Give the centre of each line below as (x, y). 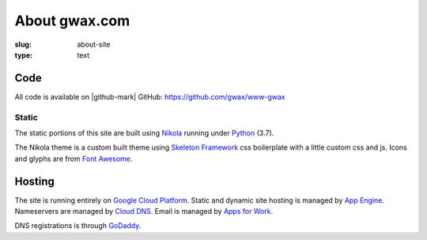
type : (24, 55)
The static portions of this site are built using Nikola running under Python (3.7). (144, 133)
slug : (23, 44)
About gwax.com (72, 21)
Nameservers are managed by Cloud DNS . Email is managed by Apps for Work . (144, 211)
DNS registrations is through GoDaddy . (78, 226)
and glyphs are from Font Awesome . (74, 158)
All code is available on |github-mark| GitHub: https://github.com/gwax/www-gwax (150, 97)
